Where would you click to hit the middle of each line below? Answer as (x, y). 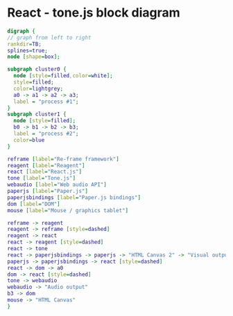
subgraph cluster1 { (37, 114)
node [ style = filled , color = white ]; (63, 76)
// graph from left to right (49, 37)
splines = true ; (28, 50)
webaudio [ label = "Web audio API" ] (57, 185)
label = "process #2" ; (46, 134)
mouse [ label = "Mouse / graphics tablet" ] (68, 210)
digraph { (21, 31)
